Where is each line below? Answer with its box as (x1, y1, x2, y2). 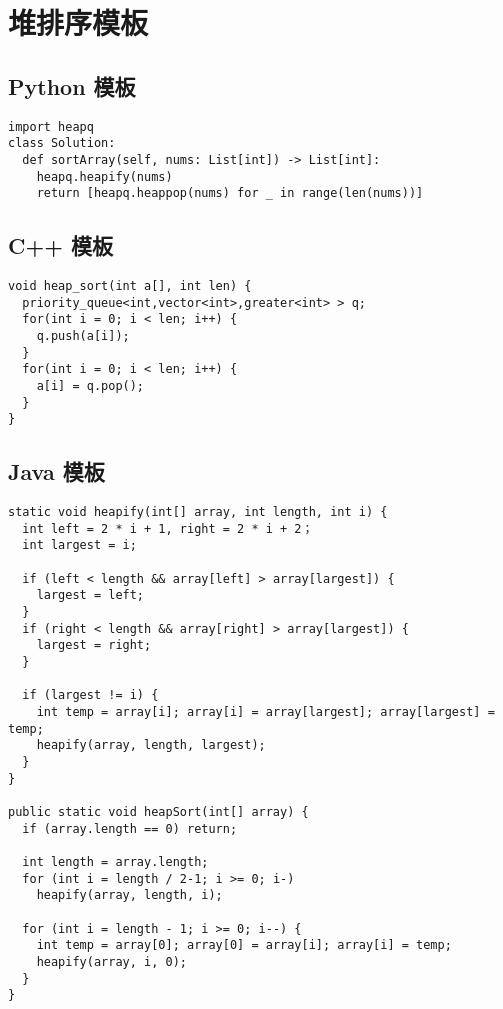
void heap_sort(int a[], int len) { (8, 279, 252, 294)
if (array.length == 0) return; (22, 821, 238, 836)
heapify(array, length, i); (36, 888, 223, 903)
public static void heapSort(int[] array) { (8, 804, 309, 819)
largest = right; (36, 638, 152, 653)
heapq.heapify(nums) (36, 169, 173, 184)
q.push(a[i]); (36, 329, 130, 344)
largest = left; (36, 588, 145, 603)
